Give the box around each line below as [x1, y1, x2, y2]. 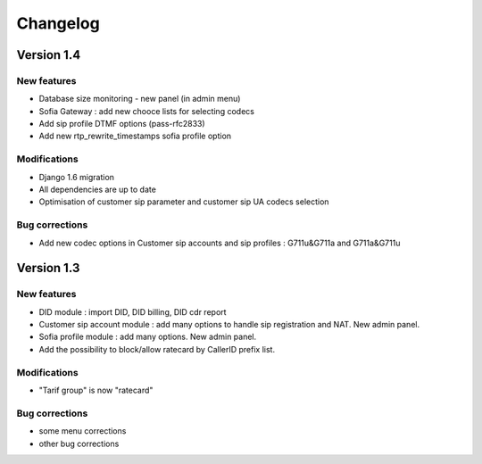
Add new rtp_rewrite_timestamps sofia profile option [38, 130, 232, 142]
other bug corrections [38, 438, 120, 449]
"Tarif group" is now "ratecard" [38, 385, 154, 396]
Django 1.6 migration [38, 171, 115, 182]
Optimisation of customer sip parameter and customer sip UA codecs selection [38, 196, 329, 207]
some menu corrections [38, 426, 127, 436]
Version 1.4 [16, 47, 81, 62]
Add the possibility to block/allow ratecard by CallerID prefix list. [38, 344, 276, 354]
